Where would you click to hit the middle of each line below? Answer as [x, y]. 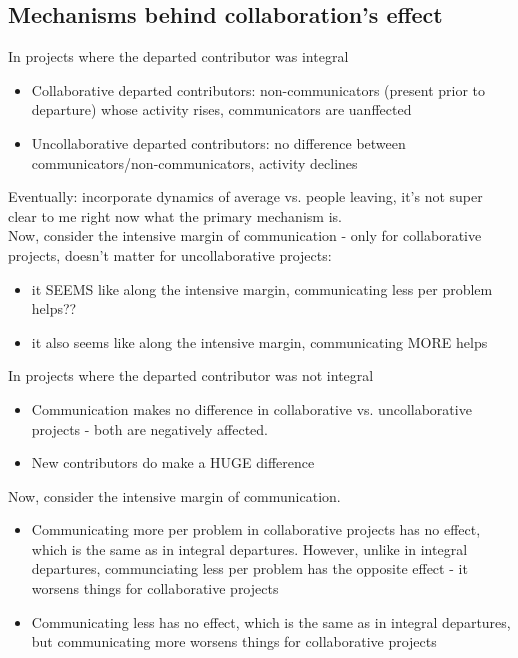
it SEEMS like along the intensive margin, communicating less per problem [262, 288]
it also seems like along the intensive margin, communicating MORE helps [259, 341]
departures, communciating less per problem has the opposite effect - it [249, 568]
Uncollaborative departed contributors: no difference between [218, 142]
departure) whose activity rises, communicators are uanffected [221, 109]
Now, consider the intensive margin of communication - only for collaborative [245, 235]
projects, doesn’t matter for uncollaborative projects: [170, 254]
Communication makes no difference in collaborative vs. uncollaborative [251, 408]
